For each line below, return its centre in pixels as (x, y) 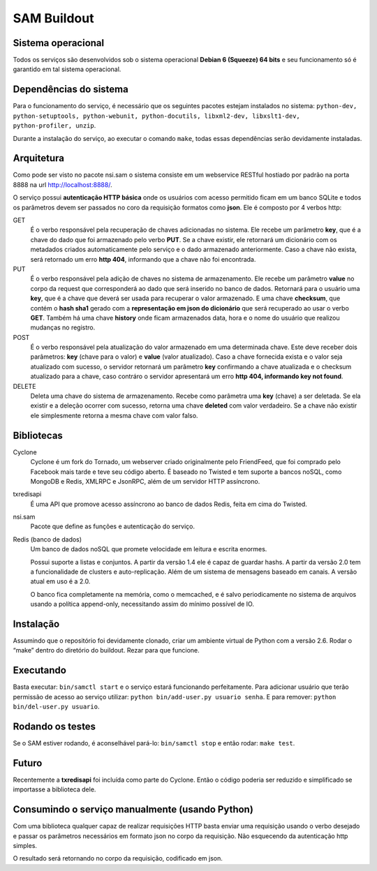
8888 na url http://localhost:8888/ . (62, 184)
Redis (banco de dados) (47, 539)
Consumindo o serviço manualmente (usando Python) (133, 810)
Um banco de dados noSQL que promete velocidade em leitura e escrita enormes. (149, 549)
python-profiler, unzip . (54, 126)
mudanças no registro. (63, 327)
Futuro (28, 763)
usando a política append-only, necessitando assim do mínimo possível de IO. (142, 604)
